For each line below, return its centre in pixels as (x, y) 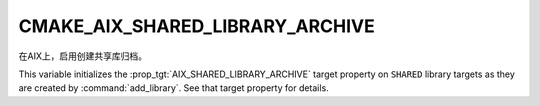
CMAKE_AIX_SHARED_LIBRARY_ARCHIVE (196, 26)
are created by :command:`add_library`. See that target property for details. (173, 88)
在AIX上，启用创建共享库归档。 (82, 56)
